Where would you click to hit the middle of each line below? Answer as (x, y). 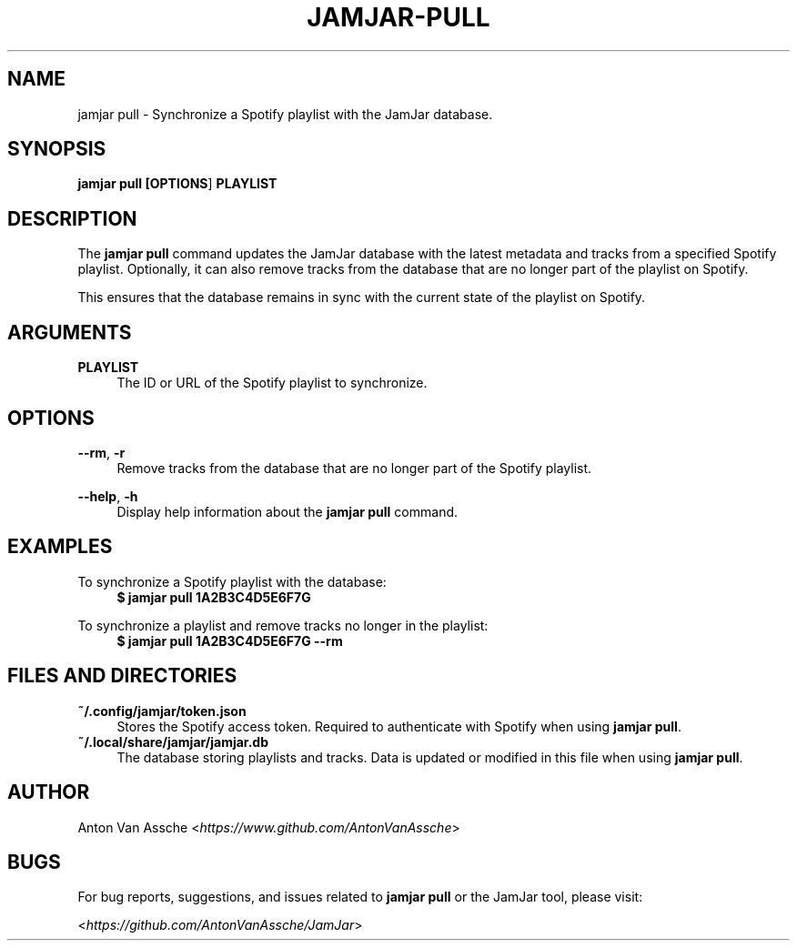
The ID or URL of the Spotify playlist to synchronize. (272, 383)
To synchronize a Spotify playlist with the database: (232, 581)
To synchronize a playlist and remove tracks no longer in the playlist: (283, 625)
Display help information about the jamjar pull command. (288, 511)
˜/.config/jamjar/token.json (162, 711)
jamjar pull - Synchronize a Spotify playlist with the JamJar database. (285, 114)
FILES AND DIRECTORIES (122, 676)
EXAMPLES (60, 547)
